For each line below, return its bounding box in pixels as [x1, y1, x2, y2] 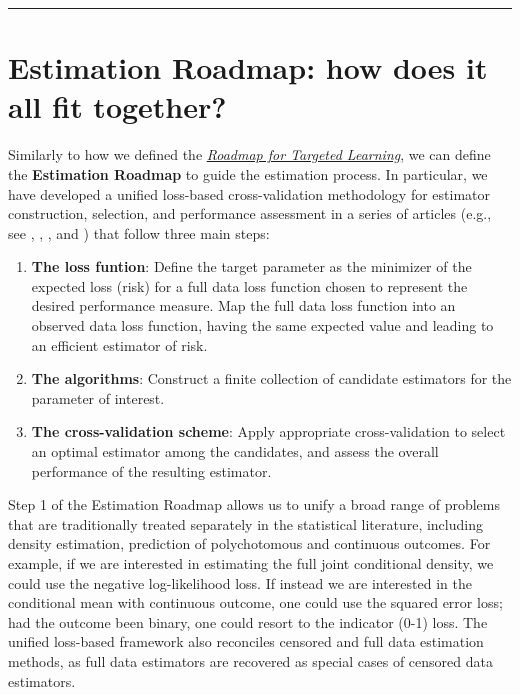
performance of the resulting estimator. [31, 460, 272, 481]
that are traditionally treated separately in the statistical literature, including [8, 513, 483, 534]
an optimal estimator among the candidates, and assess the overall [31, 441, 439, 462]
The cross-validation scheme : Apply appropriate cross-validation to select [31, 421, 506, 442]
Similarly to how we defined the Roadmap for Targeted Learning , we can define [8, 144, 491, 165]
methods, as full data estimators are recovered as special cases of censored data [8, 650, 493, 671]
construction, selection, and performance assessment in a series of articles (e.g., [8, 203, 492, 224]
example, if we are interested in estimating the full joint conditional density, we [8, 553, 494, 573]
